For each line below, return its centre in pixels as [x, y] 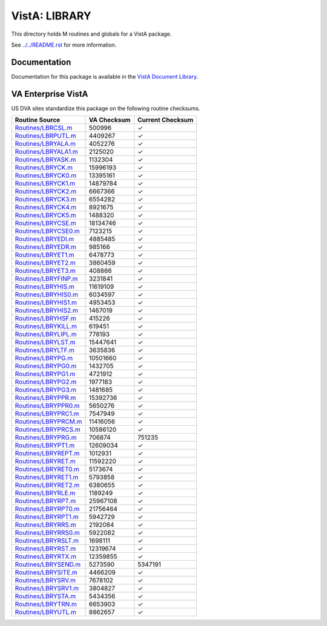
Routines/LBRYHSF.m [45, 319]
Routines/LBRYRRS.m [45, 525]
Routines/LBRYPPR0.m [47, 406]
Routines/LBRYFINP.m [46, 279]
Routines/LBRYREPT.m [47, 454]
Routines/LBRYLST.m [45, 342]
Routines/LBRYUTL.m [46, 612]
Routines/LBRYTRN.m [46, 604]
